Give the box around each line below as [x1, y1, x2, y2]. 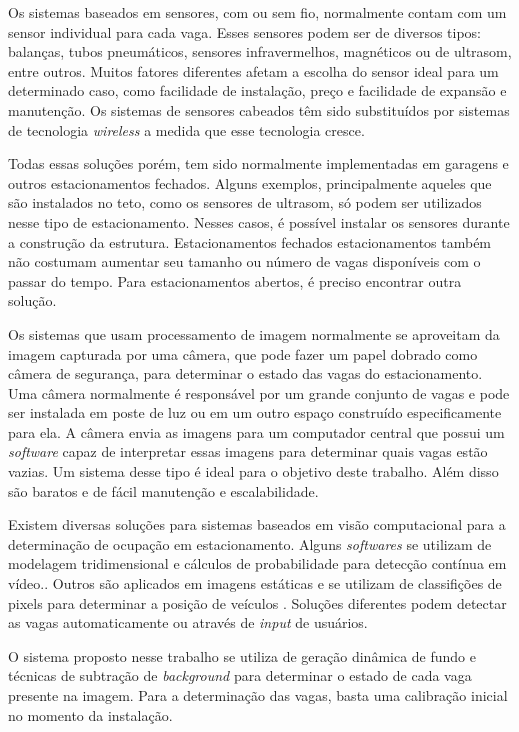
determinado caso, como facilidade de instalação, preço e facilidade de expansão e [8, 80, 507, 101]
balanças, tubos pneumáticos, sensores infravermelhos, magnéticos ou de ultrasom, [8, 41, 512, 62]
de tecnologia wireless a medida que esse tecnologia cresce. [8, 119, 365, 140]
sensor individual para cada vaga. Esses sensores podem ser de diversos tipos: [8, 21, 482, 42]
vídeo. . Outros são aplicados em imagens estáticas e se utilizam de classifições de [8, 573, 502, 594]
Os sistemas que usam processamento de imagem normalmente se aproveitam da [8, 323, 500, 344]
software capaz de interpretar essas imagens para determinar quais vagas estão [8, 441, 488, 462]
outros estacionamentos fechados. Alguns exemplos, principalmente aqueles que [8, 172, 492, 193]
